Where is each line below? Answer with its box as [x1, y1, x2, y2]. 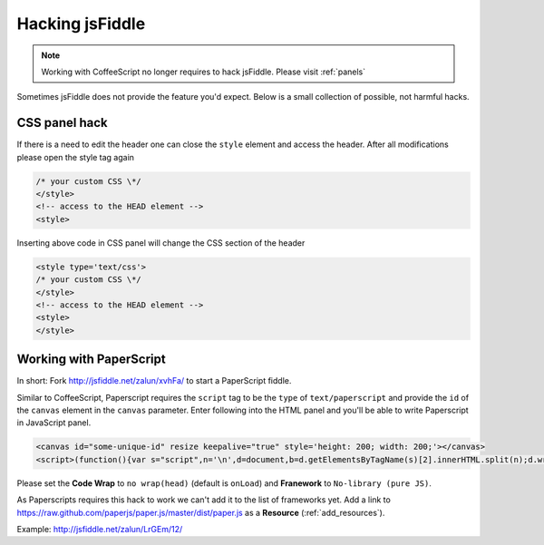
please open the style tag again [16, 151, 135, 162]
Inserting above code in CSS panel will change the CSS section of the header [16, 237, 306, 248]
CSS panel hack [16, 115, 108, 131]
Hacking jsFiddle [16, 14, 146, 34]
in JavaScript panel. [16, 417, 92, 428]
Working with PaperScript [16, 352, 167, 367]
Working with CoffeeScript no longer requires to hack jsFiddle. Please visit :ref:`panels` [41, 66, 366, 77]
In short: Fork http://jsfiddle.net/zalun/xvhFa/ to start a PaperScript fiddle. [16, 375, 292, 386]
